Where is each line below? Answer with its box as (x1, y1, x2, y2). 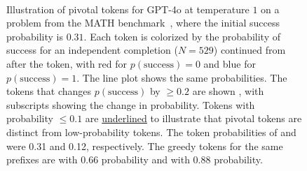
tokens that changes (6, 84, 92, 98)
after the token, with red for (6, 57, 128, 71)
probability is (6, 29, 64, 43)
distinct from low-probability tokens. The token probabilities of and (6, 125, 296, 139)
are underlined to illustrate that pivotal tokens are (85, 111, 302, 126)
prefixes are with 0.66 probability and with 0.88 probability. (6, 152, 263, 167)
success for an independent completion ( (6, 43, 178, 57)
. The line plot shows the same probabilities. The (76, 70, 287, 84)
